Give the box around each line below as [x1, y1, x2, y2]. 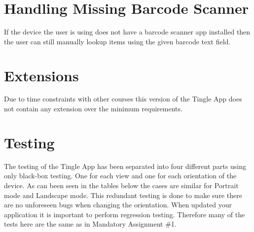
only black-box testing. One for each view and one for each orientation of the [4, 170, 237, 181]
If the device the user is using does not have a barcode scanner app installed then [4, 27, 251, 37]
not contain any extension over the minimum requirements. [4, 103, 182, 114]
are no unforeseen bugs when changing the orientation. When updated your [4, 199, 232, 210]
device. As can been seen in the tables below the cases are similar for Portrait [4, 180, 239, 190]
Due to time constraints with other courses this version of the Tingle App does [4, 94, 242, 104]
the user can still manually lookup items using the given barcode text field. [4, 36, 231, 46]
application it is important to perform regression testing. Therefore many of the [4, 209, 245, 219]
